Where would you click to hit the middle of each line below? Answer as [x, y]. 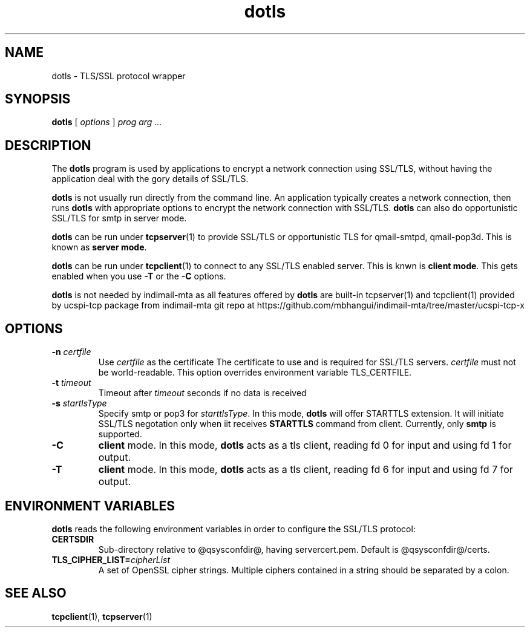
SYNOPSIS [38, 99]
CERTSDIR [73, 539]
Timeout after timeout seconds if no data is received [202, 393]
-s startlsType [79, 403]
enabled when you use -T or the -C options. [139, 276]
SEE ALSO [36, 593]
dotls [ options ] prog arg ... [107, 122]
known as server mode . [99, 247]
